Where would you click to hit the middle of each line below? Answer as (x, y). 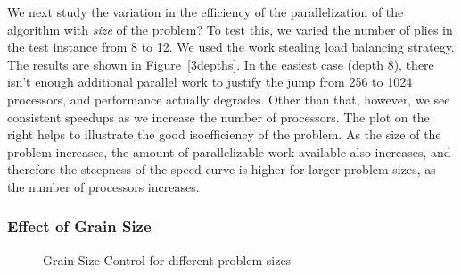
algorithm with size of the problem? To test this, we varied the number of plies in (230, 29)
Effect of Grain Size (79, 226)
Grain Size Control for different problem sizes (167, 259)
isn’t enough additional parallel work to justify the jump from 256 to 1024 (210, 82)
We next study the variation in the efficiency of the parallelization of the (206, 12)
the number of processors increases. (103, 186)
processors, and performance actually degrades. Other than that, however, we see (229, 99)
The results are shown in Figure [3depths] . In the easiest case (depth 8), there (221, 64)
